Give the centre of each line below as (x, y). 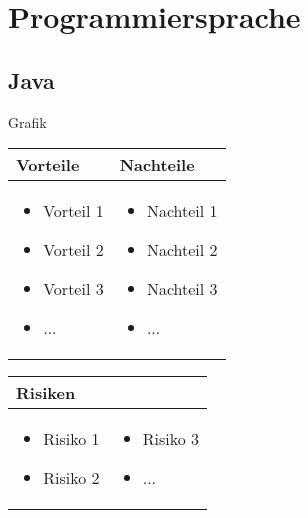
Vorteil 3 (73, 289)
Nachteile (157, 165)
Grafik (27, 121)
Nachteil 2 (182, 250)
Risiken (46, 393)
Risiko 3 (170, 439)
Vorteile (48, 165)
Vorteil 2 (73, 250)
